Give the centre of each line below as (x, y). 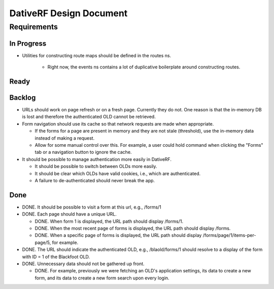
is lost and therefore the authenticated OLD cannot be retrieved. (89, 117)
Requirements (34, 27)
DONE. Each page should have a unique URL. (69, 214)
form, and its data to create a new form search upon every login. (102, 278)
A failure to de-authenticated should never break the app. (95, 180)
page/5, (43, 242)
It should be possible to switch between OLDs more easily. (96, 167)
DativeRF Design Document (68, 13)
